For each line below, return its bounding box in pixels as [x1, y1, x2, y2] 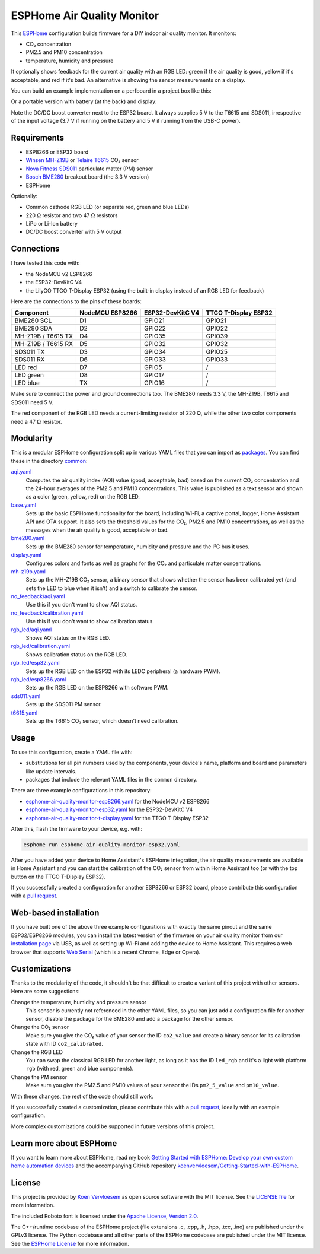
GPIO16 [144, 379, 165, 387]
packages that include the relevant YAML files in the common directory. [25, 776, 198, 783]
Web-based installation [11, 908, 100, 918]
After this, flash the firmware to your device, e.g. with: [11, 825, 143, 832]
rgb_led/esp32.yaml [11, 659, 60, 666]
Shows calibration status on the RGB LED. [25, 650, 127, 658]
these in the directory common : [11, 457, 88, 464]
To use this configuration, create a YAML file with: [11, 748, 133, 755]
